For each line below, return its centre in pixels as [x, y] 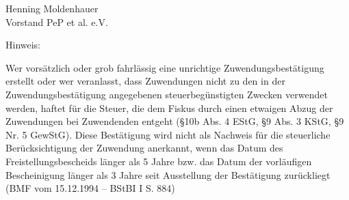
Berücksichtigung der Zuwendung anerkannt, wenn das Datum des [144, 148]
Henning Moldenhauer [52, 8]
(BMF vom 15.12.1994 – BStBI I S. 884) [90, 188]
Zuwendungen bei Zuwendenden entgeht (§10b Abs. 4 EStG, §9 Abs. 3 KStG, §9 [175, 121]
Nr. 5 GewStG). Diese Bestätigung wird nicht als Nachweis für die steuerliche [168, 134]
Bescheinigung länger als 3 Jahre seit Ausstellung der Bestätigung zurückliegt [168, 174]
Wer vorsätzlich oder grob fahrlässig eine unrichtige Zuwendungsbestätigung [165, 67]
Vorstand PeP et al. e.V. [57, 22]
